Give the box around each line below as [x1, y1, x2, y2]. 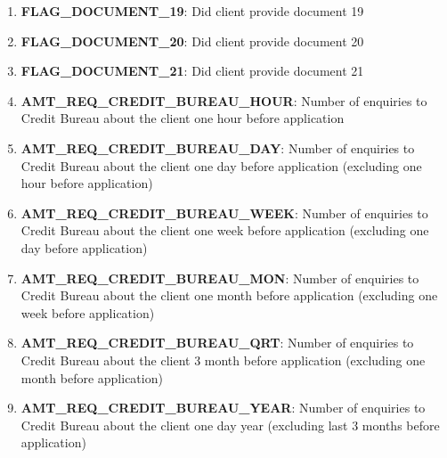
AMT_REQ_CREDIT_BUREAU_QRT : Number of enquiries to [20, 333, 414, 352]
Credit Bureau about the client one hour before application [20, 109, 345, 127]
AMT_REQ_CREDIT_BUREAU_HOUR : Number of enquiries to [20, 91, 427, 110]
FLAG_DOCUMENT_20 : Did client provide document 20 [20, 31, 364, 50]
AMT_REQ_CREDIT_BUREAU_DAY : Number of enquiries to [20, 138, 415, 157]
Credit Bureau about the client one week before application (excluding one [20, 221, 429, 240]
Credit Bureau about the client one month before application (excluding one [20, 286, 438, 305]
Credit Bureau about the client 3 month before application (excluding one [20, 350, 426, 369]
